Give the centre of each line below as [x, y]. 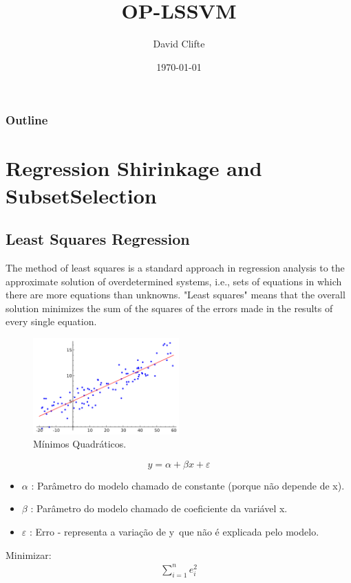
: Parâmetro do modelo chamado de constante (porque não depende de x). [188, 485]
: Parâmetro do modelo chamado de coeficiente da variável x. [159, 508]
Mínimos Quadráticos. [80, 444]
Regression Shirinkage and [134, 168]
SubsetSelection [81, 195]
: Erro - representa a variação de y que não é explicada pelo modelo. [174, 532]
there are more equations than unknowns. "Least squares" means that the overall [175, 295]
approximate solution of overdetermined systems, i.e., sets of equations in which [174, 281]
